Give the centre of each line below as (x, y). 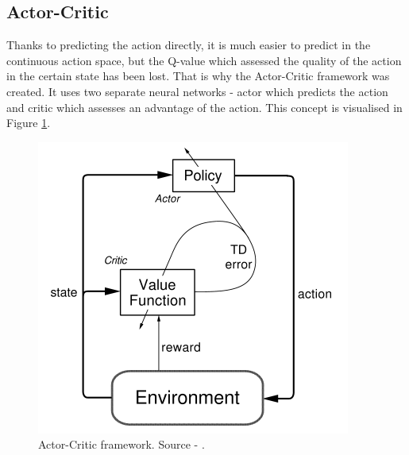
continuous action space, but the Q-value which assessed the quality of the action (204, 60)
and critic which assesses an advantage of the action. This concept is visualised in (204, 107)
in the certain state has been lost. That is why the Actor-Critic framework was (198, 76)
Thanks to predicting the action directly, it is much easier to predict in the (189, 45)
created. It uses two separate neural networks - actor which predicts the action (197, 91)
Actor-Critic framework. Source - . (122, 444)
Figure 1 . (29, 123)
